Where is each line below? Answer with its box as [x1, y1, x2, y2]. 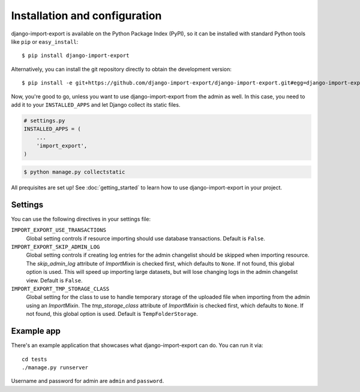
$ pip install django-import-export [22, 52, 130, 59]
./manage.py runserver [22, 364, 89, 371]
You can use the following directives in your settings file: [11, 215, 151, 222]
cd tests [22, 355, 47, 363]
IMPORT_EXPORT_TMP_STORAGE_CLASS [11, 285, 110, 293]
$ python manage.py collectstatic [23, 168, 125, 176]
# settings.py [23, 117, 65, 124]
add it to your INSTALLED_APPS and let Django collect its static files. [11, 101, 181, 108]
